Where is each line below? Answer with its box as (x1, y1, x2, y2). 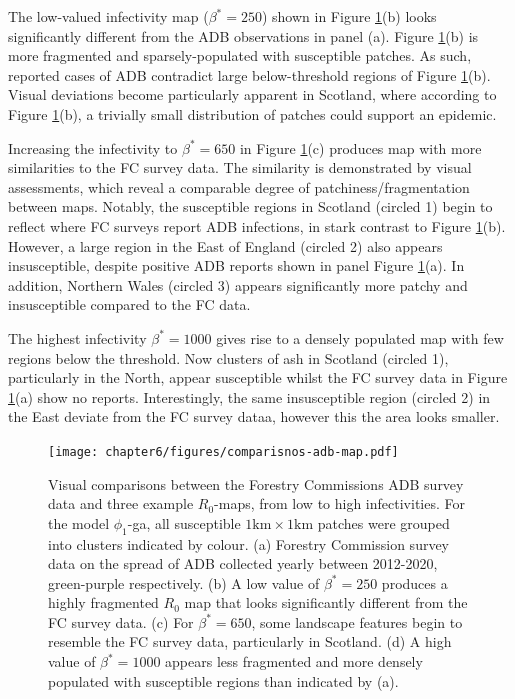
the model (48, 512, 110, 533)
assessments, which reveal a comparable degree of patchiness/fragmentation (8, 176, 470, 197)
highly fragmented (48, 592, 159, 613)
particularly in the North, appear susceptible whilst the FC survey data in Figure (8, 367, 508, 388)
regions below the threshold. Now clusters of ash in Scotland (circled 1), (8, 347, 449, 368)
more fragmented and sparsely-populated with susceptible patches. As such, (8, 45, 472, 66)
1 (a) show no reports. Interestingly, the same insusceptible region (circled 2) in (8, 386, 491, 407)
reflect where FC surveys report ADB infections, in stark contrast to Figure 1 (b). (8, 215, 506, 236)
